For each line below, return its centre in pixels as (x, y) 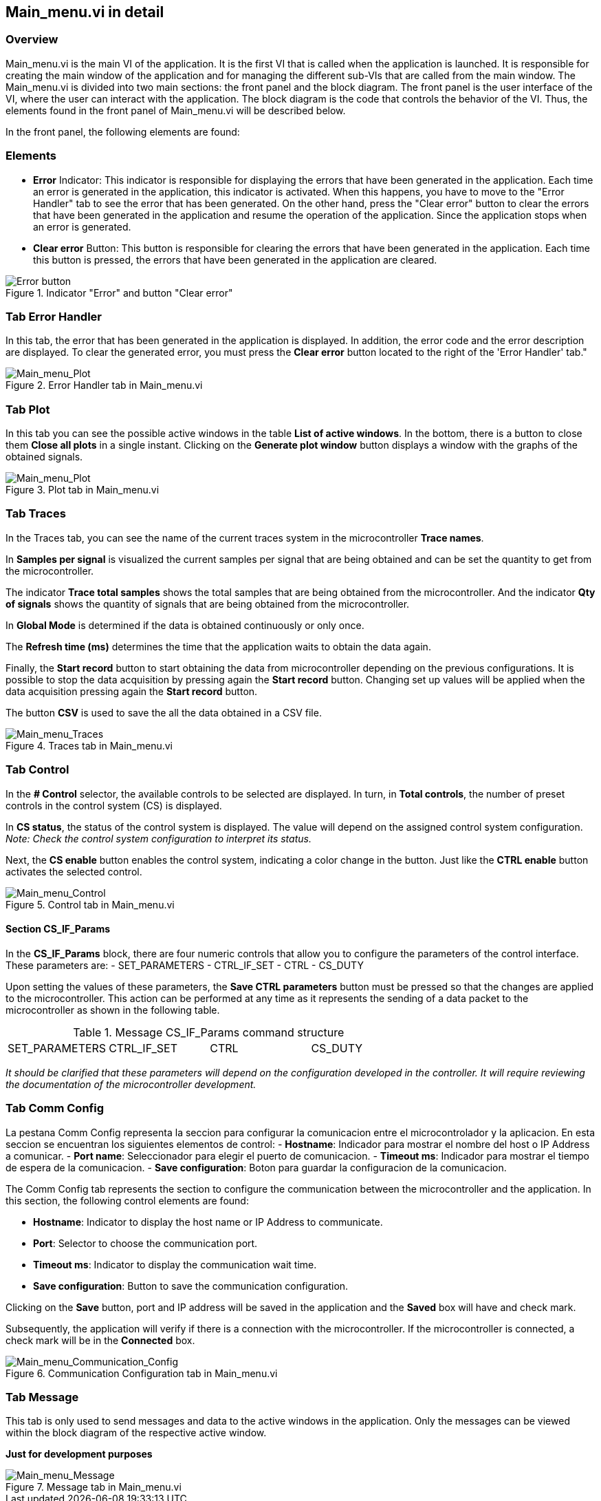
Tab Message (42, 1397)
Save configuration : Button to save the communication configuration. (191, 1286)
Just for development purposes (79, 1454)
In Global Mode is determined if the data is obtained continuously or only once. (185, 625)
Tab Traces (36, 514)
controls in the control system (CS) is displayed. (114, 805)
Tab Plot (28, 409)
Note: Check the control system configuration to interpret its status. (159, 838)
